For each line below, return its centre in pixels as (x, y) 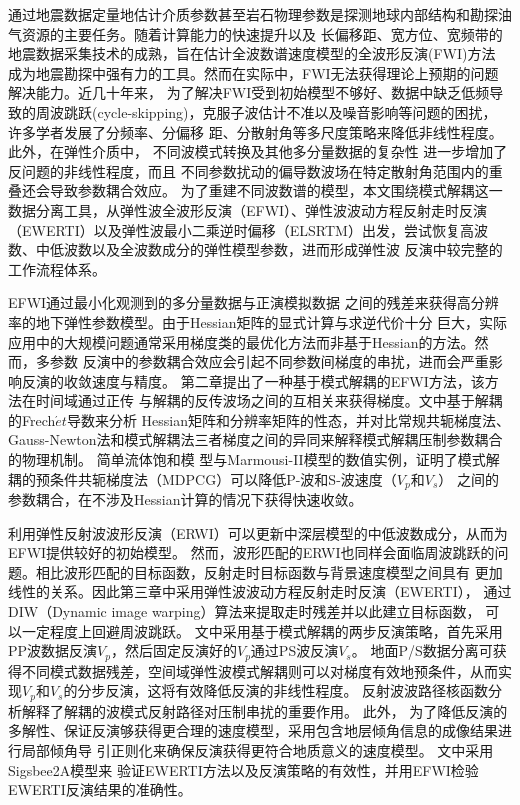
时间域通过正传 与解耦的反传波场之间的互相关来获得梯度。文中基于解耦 (269, 400)
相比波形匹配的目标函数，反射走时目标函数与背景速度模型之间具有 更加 (269, 571)
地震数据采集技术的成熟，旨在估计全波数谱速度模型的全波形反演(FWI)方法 (252, 53)
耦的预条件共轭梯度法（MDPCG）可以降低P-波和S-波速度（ (202, 478)
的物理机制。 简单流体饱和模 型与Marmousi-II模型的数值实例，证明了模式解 (254, 459)
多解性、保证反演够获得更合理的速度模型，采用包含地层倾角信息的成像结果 (253, 730)
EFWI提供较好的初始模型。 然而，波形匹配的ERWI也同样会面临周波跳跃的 (251, 552)
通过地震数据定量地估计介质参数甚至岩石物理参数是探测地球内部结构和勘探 (253, 14)
